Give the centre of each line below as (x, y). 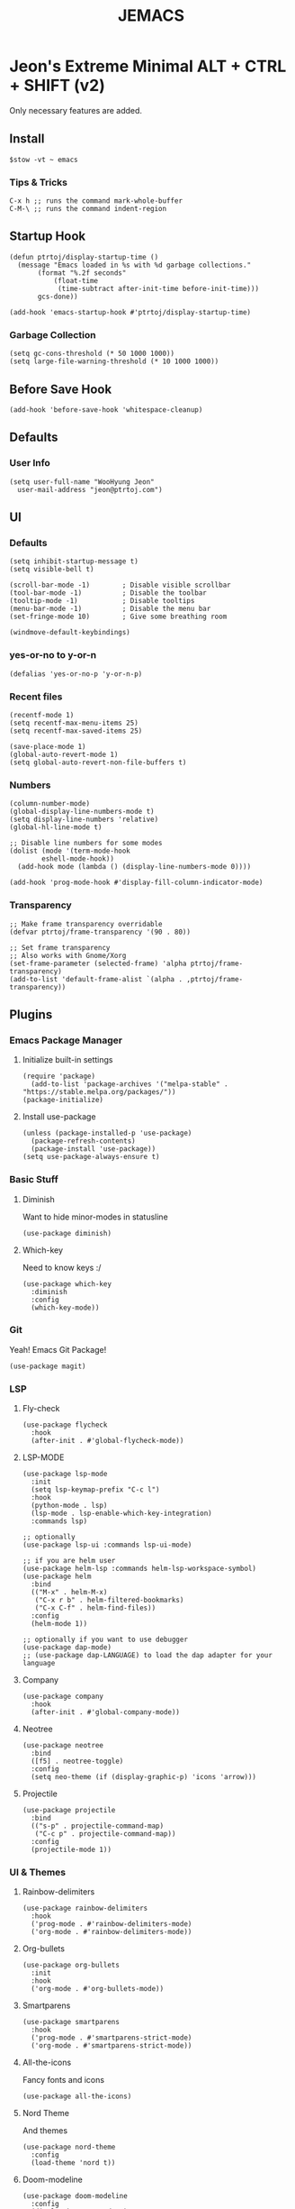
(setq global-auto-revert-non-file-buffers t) (98, 762)
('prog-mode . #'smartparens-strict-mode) (112, 2038)
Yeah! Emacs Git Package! (58, 1349)
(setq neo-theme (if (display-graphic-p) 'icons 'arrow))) (144, 1777)
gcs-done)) (58, 297)
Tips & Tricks (39, 182)
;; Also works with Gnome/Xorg (68, 955)
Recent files (36, 697)
